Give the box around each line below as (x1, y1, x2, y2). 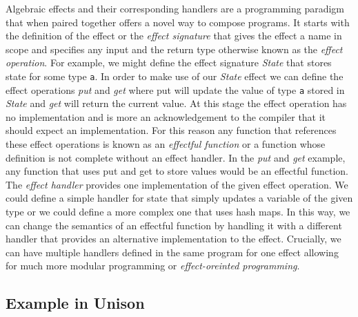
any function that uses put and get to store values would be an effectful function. (6, 164, 348, 178)
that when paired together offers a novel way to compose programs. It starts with (6, 15, 350, 29)
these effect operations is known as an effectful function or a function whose (6, 137, 326, 151)
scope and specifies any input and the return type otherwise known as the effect (6, 41, 343, 56)
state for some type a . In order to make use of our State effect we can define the (6, 68, 344, 83)
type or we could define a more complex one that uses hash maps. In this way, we (6, 204, 350, 219)
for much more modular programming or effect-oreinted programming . (6, 258, 300, 273)
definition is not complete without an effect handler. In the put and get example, (6, 150, 346, 164)
